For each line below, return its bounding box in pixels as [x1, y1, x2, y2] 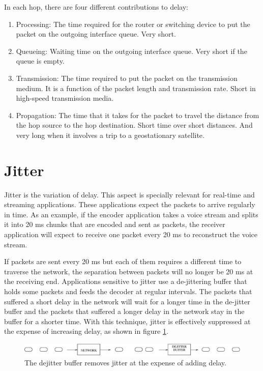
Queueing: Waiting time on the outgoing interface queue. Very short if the [16, 45, 247, 56]
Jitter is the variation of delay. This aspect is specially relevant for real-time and [4, 189, 255, 199]
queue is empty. [16, 55, 65, 66]
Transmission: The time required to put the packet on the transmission [16, 72, 238, 83]
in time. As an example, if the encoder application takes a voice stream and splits [4, 209, 258, 219]
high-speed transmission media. [16, 93, 114, 103]
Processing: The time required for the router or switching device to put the [16, 18, 250, 29]
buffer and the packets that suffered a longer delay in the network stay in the [4, 306, 245, 317]
